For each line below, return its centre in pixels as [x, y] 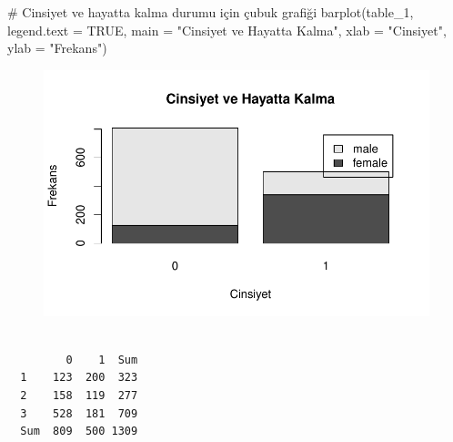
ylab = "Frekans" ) [57, 48]
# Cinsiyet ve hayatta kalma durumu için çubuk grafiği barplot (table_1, [211, 12]
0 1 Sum [102, 360]
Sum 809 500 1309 [79, 432]
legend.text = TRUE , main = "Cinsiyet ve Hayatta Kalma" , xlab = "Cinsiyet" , [227, 30]
